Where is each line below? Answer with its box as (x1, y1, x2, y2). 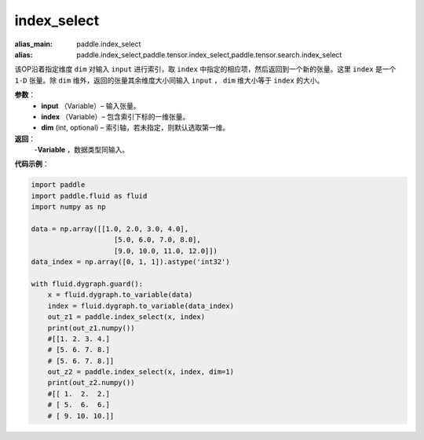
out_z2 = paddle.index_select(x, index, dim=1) (47, 368, 235, 376)
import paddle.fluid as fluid (31, 191, 148, 200)
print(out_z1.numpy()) (47, 323, 135, 332)
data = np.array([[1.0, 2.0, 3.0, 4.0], (31, 225, 188, 233)
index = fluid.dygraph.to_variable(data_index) (47, 301, 235, 310)
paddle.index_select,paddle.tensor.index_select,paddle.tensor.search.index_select (76, 49, 342, 59)
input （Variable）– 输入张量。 (41, 101, 141, 110)
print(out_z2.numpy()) (47, 378, 135, 387)
